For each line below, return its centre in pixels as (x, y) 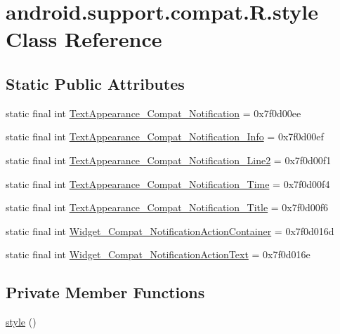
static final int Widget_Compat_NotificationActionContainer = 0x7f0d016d (170, 231)
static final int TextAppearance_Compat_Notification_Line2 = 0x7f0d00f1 (169, 160)
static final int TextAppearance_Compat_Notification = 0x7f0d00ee (153, 113)
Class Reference (84, 39)
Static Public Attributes (95, 83)
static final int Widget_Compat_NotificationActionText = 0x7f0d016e (158, 254)
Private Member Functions (105, 292)
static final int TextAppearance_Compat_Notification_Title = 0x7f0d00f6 (167, 207)
